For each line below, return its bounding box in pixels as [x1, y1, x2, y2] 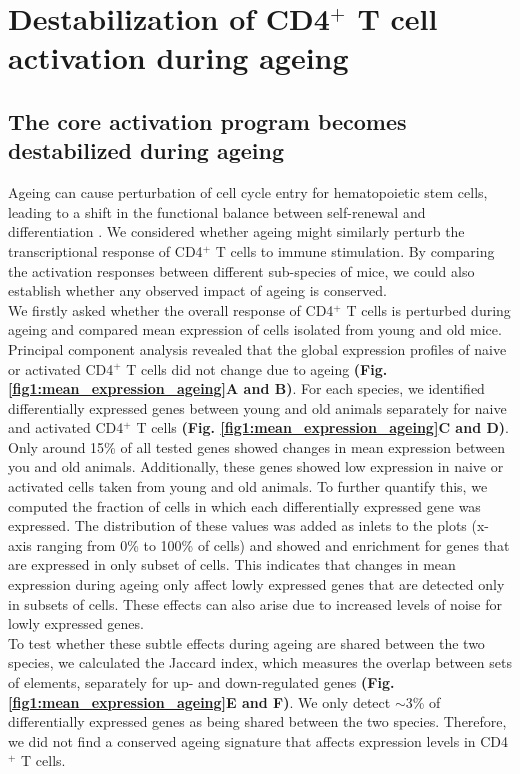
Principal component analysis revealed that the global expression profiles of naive [8, 338, 507, 359]
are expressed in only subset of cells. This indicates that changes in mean [8, 554, 456, 575]
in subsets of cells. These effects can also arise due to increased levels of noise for [8, 593, 502, 614]
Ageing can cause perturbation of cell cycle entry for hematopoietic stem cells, [8, 182, 488, 203]
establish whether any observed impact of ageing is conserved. [8, 280, 387, 301]
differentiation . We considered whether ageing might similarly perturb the [8, 221, 465, 242]
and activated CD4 [8, 417, 124, 438]
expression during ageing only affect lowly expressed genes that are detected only [8, 574, 505, 595]
